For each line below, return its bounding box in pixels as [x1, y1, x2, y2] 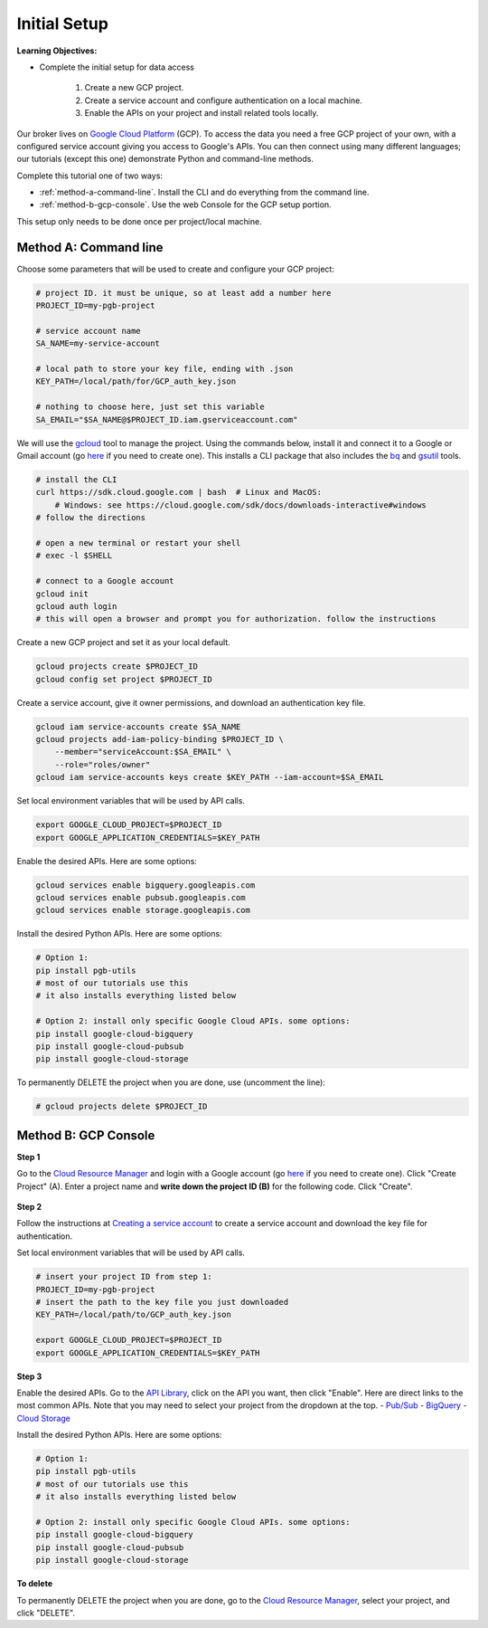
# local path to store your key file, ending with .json [35, 364, 294, 375]
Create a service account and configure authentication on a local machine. [84, 95, 363, 106]
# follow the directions [35, 512, 146, 523]
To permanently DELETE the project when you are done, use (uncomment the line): [16, 1077, 325, 1088]
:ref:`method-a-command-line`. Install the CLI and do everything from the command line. [39, 186, 370, 198]
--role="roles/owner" [54, 759, 151, 769]
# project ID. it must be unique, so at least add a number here [35, 288, 332, 298]
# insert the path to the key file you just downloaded [35, 1297, 289, 1307]
